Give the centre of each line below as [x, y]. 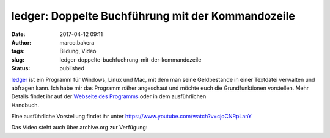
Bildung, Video [78, 51]
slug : [18, 60]
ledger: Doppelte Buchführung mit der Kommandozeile [153, 16]
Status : [21, 68]
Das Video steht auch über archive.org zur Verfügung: [79, 128]
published [72, 68]
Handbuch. [25, 105]
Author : [21, 42]
